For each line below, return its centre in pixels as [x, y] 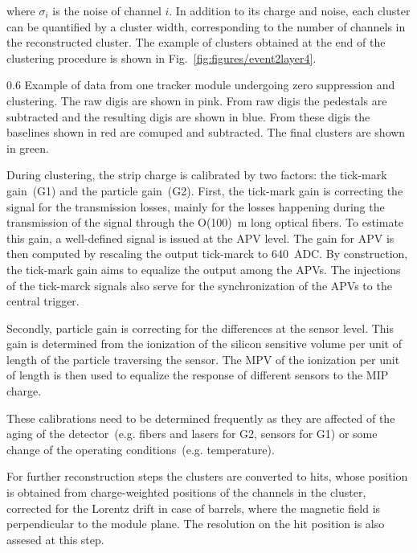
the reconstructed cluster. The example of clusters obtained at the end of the [196, 42]
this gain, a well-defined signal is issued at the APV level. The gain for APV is [200, 238]
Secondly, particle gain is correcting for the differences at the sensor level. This [200, 328]
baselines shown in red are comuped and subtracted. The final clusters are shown [206, 132]
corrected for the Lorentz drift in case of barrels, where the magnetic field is [194, 508]
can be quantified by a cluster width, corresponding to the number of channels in [206, 26]
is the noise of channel [107, 10]
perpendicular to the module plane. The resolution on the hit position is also [196, 524]
